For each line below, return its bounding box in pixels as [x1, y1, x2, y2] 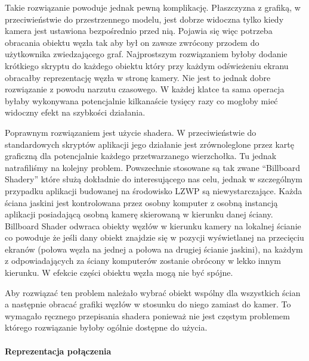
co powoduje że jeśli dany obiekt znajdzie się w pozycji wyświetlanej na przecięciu [5, 231, 304, 244]
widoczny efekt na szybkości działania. [5, 106, 146, 119]
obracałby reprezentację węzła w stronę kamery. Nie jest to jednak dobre [5, 71, 271, 83]
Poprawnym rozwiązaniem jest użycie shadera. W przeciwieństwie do [5, 126, 257, 138]
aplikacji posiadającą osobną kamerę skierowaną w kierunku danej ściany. [5, 208, 273, 220]
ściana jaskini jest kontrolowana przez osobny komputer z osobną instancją [5, 196, 278, 208]
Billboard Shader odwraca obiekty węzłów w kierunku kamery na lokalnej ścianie [5, 219, 301, 232]
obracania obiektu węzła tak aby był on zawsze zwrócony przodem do [5, 36, 259, 48]
